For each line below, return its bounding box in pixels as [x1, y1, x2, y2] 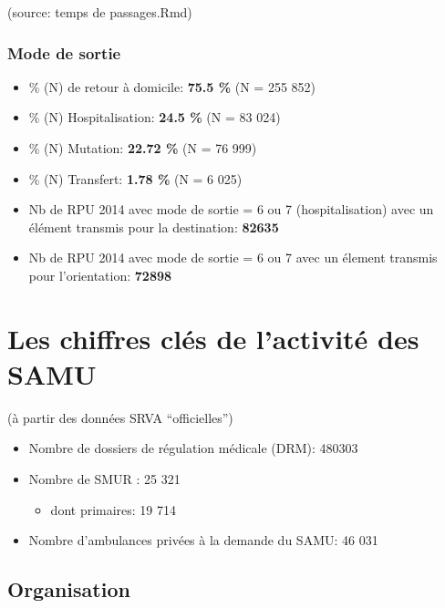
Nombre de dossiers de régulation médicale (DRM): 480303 [28, 438, 358, 458]
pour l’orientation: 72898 [28, 265, 172, 284]
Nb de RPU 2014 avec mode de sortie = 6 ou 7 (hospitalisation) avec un [28, 200, 434, 219]
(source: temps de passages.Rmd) [7, 3, 192, 21]
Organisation [7, 575, 130, 603]
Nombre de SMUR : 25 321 [28, 469, 181, 489]
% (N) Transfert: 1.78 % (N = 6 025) [28, 169, 243, 188]
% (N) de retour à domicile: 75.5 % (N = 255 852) [28, 77, 316, 96]
